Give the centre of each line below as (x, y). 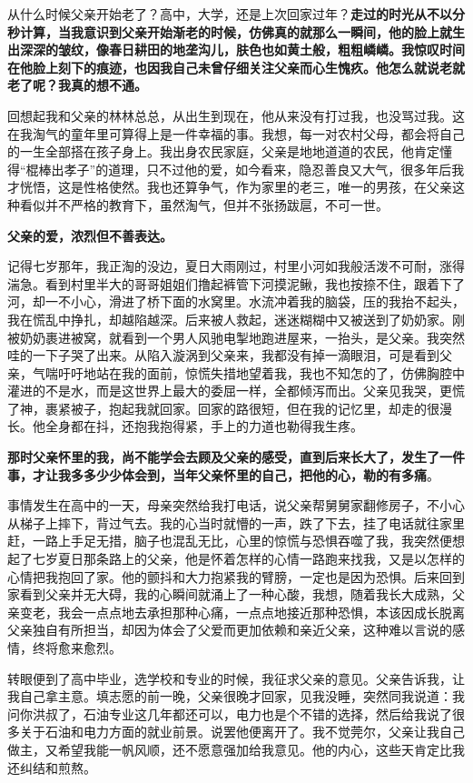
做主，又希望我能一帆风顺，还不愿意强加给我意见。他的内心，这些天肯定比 (230, 749)
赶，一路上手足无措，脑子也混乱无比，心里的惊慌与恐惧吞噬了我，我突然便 (230, 541)
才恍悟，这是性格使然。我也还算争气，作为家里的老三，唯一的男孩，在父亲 (230, 187)
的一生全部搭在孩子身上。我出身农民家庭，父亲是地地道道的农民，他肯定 (223, 151)
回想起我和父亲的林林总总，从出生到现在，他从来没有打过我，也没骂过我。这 (236, 115)
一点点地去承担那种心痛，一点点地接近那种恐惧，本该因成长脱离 (274, 612)
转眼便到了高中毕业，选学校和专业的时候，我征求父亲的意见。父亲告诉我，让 (236, 678)
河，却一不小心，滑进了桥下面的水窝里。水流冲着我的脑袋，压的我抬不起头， (236, 301)
